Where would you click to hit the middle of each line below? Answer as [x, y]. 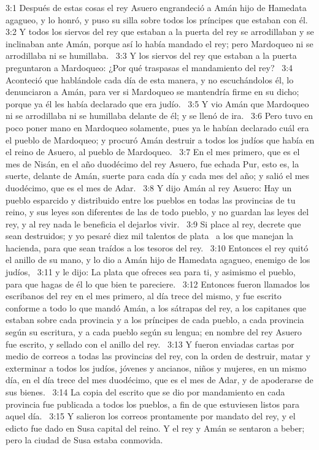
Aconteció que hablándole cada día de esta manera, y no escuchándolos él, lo [150, 79]
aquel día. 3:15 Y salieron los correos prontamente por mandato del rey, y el [151, 416]
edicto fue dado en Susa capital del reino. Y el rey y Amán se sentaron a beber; [155, 428]
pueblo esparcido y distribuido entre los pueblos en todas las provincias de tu [151, 200]
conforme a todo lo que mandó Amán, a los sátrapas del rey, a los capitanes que [156, 307]
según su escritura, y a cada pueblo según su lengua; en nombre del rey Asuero [154, 332]
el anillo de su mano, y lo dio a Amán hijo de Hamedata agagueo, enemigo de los [158, 260]
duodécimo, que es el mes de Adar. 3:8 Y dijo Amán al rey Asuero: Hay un [149, 187]
